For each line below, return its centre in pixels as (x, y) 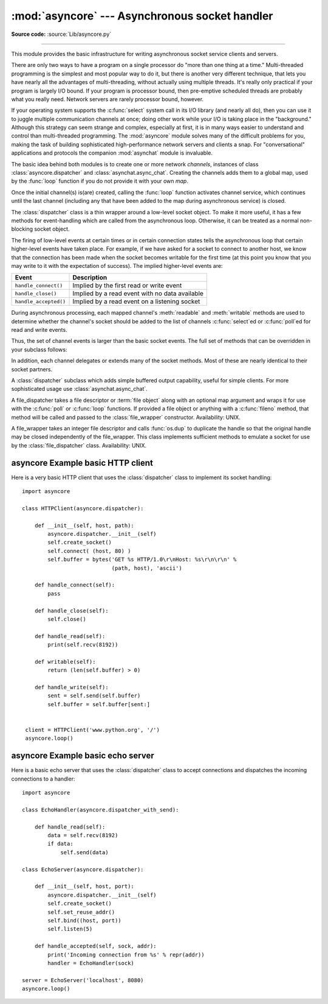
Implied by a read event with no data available (138, 293)
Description (90, 278)
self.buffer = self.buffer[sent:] (99, 704)
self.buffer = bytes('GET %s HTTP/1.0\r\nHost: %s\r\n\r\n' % (142, 560)
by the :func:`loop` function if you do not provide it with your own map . (100, 181)
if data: (60, 844)
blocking (22, 229)
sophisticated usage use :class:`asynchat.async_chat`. (80, 389)
